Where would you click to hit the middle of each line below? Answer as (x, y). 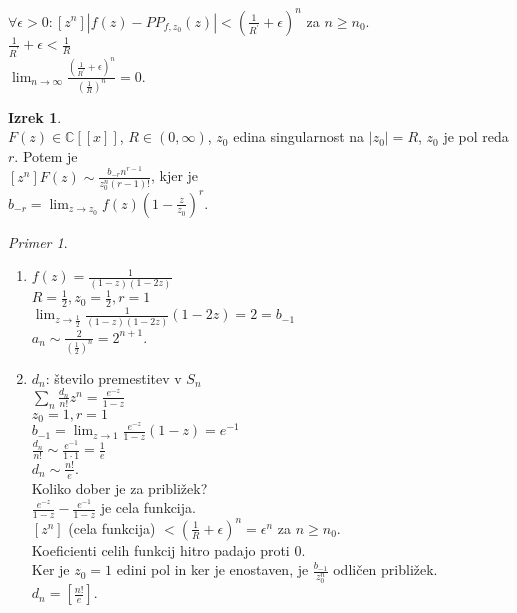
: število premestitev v (113, 377)
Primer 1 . (38, 241)
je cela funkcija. (148, 507)
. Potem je (46, 155)
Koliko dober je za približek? (119, 487)
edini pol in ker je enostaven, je (212, 569)
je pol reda (476, 136)
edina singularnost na (299, 136)
